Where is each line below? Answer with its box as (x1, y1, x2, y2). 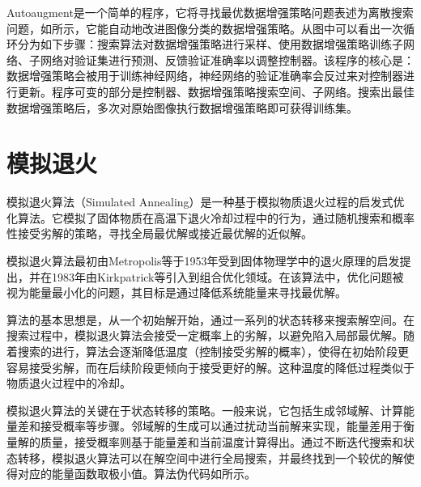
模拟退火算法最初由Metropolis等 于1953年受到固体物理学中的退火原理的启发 (6, 252, 400, 269)
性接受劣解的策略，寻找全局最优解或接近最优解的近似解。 (6, 225, 313, 242)
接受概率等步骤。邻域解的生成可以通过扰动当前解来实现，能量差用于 (40, 417, 403, 434)
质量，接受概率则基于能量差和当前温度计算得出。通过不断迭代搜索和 (40, 434, 403, 450)
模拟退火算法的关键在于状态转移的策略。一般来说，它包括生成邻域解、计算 (6, 401, 403, 418)
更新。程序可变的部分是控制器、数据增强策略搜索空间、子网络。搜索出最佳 (17, 83, 415, 100)
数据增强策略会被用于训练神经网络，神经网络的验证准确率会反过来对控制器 (6, 67, 403, 84)
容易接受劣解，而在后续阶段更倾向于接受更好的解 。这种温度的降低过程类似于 (6, 358, 415, 375)
